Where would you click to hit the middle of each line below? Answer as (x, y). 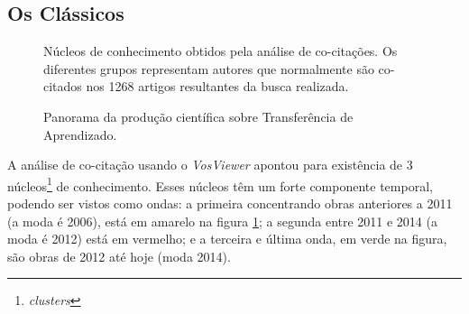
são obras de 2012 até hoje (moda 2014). (119, 256)
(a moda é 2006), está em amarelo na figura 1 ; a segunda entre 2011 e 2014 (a (222, 221)
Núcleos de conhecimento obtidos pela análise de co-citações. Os (221, 51)
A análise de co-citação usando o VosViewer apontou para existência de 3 (210, 165)
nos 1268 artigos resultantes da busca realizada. (217, 86)
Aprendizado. (80, 134)
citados (63, 86)
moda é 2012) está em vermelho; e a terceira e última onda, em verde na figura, (227, 239)
